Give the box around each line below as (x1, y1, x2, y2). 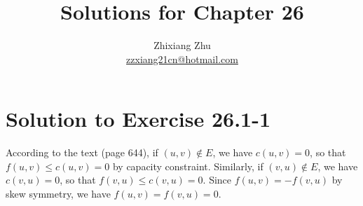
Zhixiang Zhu (153, 38, 211, 53)
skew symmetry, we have (6, 186, 111, 201)
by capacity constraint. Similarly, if (112, 158, 263, 173)
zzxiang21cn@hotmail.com (126, 51, 238, 66)
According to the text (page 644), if (6, 145, 158, 160)
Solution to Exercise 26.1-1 (6, 104, 271, 133)
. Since (203, 172, 232, 187)
